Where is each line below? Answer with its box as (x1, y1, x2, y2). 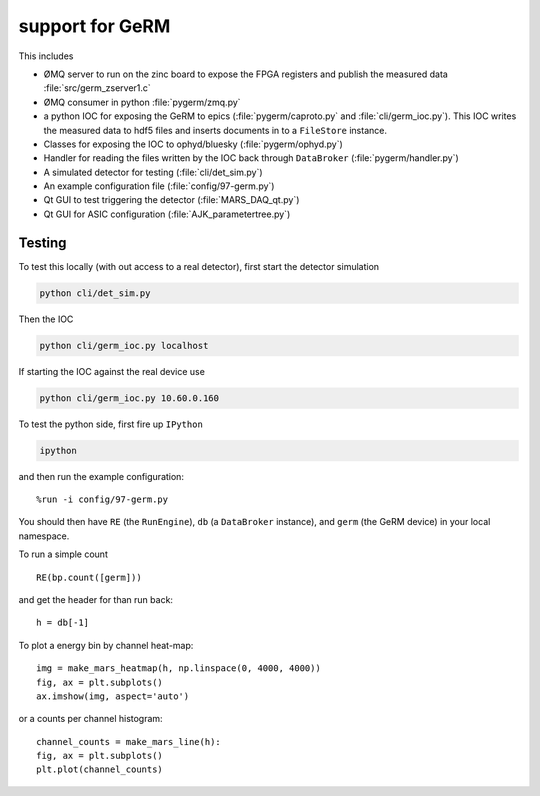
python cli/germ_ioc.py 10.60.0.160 (39, 392, 220, 404)
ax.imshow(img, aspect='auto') (36, 690, 190, 702)
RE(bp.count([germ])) (36, 571, 142, 583)
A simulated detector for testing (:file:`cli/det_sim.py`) (43, 166, 264, 178)
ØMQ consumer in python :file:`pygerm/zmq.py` (43, 96, 241, 108)
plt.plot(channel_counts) (36, 764, 164, 775)
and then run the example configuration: (18, 470, 185, 482)
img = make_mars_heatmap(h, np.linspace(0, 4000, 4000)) (36, 663, 322, 674)
